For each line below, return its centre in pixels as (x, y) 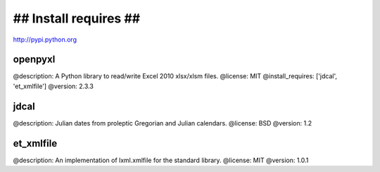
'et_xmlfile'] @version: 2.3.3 (53, 86)
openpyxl (34, 60)
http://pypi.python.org (45, 39)
